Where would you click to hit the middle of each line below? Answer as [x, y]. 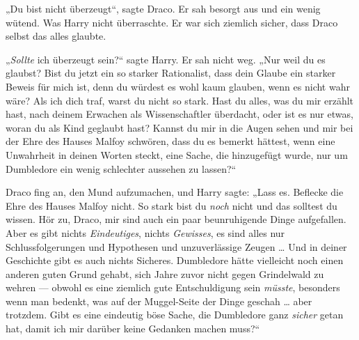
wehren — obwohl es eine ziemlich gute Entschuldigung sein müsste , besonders [173, 287]
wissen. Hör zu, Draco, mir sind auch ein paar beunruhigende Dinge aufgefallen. [176, 219]
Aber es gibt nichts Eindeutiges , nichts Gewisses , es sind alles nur [145, 232]
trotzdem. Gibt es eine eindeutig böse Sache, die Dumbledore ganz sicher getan [175, 315]
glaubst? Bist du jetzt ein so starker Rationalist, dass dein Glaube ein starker [171, 73]
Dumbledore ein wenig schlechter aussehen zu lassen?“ [121, 168]
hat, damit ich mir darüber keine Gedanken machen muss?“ [133, 329]
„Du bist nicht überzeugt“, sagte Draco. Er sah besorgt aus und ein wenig [163, 8]
